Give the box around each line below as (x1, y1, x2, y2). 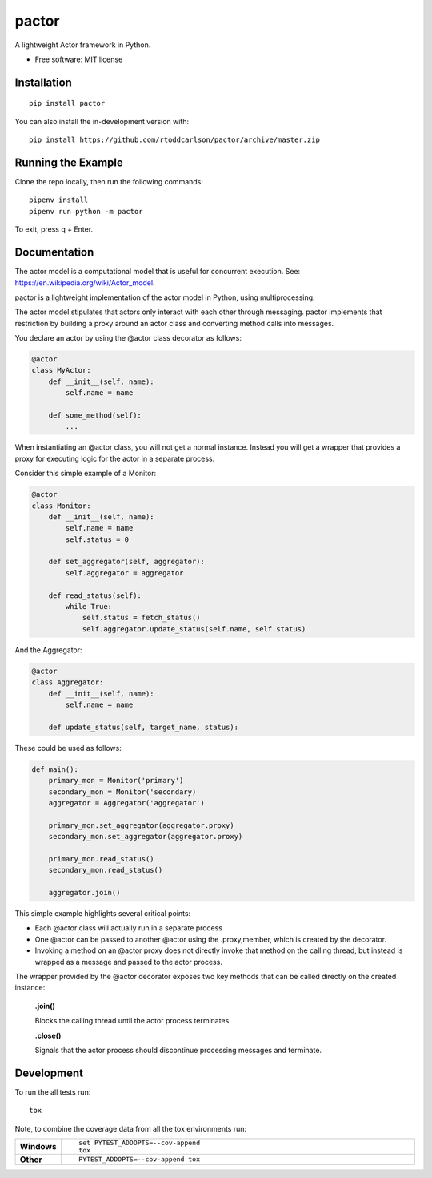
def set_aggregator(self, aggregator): (48, 557, 206, 567)
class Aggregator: (31, 678, 104, 687)
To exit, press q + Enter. (14, 224, 94, 234)
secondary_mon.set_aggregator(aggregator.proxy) (48, 832, 243, 841)
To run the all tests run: (14, 1087, 91, 1097)
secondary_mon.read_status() (48, 865, 163, 875)
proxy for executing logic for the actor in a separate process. (14, 454, 215, 463)
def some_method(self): (48, 411, 142, 420)
